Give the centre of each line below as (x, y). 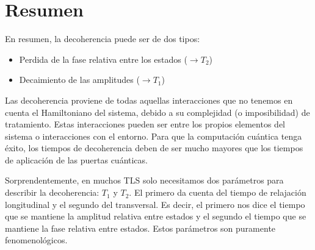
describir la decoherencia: (52, 192)
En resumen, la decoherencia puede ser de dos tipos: (103, 39)
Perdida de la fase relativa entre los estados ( (103, 59)
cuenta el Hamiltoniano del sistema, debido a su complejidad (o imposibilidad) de (157, 112)
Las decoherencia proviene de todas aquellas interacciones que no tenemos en (149, 100)
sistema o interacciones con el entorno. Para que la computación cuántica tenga (154, 136)
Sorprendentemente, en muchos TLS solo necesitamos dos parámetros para (144, 180)
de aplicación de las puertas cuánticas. (76, 159)
